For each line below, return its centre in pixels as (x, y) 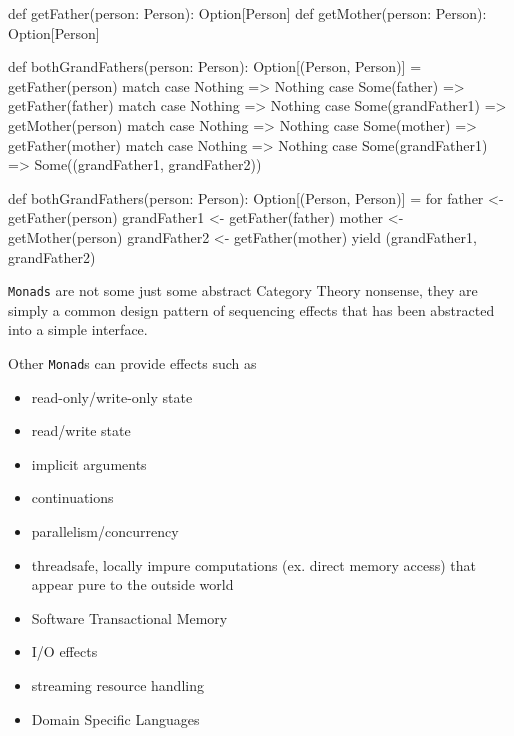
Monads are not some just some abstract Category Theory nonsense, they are (243, 290)
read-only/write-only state (112, 396)
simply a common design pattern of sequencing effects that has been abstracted (251, 309)
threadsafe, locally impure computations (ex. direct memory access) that (253, 564)
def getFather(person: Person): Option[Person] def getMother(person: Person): (247, 13)
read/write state (81, 430)
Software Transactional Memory (129, 617)
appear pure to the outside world (132, 584)
